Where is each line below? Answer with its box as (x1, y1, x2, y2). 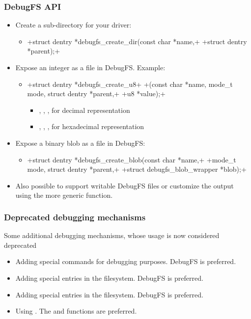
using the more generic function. (15, 190, 113, 200)
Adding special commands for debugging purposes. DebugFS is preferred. (15, 256, 236, 266)
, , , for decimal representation (39, 105, 130, 115)
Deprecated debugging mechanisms (4, 211, 146, 223)
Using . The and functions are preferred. (15, 306, 137, 316)
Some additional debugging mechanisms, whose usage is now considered (4, 230, 220, 240)
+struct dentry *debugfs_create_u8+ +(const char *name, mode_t (27, 79, 233, 89)
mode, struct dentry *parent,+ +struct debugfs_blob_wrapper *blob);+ (27, 164, 247, 174)
